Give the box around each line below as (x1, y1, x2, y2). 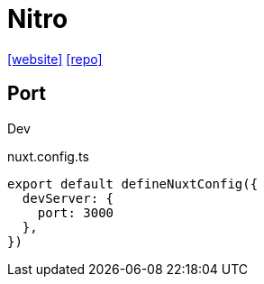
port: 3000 (37, 205, 114, 220)
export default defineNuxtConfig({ (7, 176, 259, 191)
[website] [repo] (7, 50, 103, 67)
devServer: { (22, 190, 114, 206)
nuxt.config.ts (7, 148, 89, 164)
